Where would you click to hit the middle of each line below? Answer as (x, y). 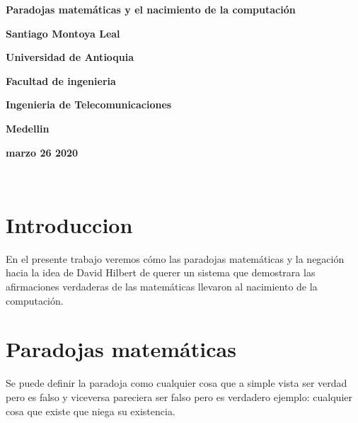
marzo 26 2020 (42, 152)
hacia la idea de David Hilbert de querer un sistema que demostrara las (161, 272)
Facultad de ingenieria (61, 80)
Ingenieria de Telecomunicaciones (89, 105)
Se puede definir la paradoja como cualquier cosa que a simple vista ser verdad (177, 383)
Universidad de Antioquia (70, 57)
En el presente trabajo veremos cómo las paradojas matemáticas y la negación (175, 258)
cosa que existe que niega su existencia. (91, 411)
